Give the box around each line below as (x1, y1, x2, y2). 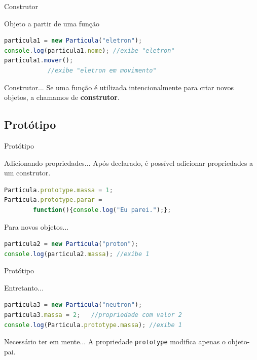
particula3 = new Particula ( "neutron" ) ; (4, 301, 142, 309)
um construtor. (4, 167, 51, 178)
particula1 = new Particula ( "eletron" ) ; (4, 37, 142, 45)
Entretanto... (4, 282, 44, 293)
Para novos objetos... (4, 221, 69, 232)
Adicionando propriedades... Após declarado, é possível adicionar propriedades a (4, 157, 253, 168)
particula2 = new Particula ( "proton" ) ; (4, 240, 138, 248)
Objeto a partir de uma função (4, 18, 99, 28)
